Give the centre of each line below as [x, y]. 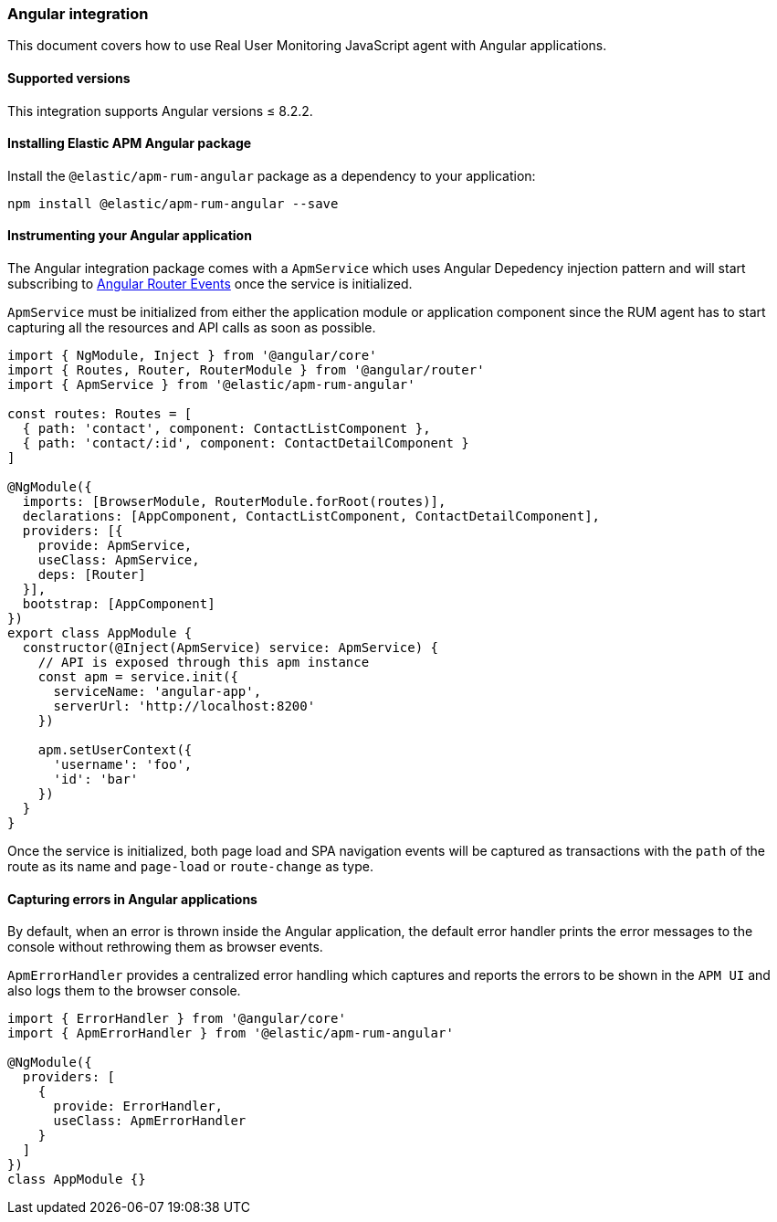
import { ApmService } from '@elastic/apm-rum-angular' [211, 385]
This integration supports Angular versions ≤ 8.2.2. [160, 111]
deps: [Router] [92, 575]
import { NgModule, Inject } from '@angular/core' [192, 356]
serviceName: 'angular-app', [157, 692]
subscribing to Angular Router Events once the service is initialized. [210, 284]
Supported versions [69, 78]
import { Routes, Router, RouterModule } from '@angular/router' [246, 370]
